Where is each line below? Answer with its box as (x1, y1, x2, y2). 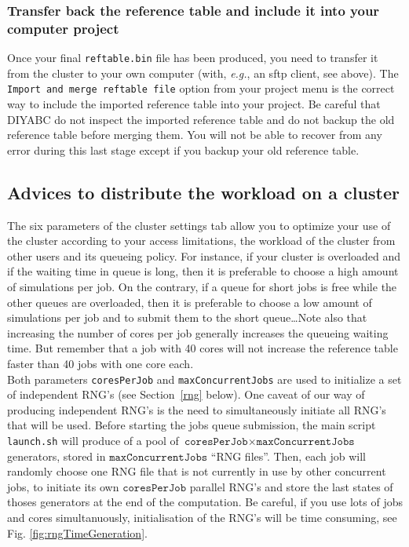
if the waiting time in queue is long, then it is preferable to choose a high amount (7, 263, 399, 279)
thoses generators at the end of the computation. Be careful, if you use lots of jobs (7, 494, 403, 510)
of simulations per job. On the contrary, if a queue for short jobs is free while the (7, 279, 397, 294)
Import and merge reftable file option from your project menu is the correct (7, 80, 395, 97)
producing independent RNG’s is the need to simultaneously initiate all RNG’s (7, 401, 386, 418)
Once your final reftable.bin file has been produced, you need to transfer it (7, 49, 378, 66)
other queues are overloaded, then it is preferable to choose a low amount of (7, 294, 372, 310)
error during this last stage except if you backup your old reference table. (7, 141, 360, 158)
